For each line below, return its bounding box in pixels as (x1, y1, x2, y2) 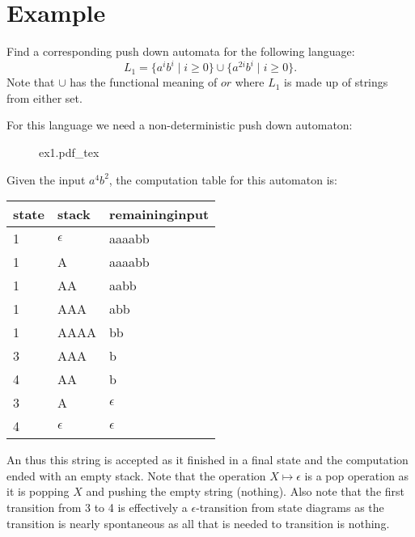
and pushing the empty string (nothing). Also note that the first (86, 483, 405, 500)
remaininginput (108, 205, 210, 224)
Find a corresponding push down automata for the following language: (6, 43, 355, 60)
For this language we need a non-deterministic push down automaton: (6, 116, 353, 133)
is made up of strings (284, 74, 388, 91)
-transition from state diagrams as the (196, 498, 384, 515)
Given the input (6, 171, 86, 188)
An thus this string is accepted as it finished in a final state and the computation (6, 451, 409, 468)
